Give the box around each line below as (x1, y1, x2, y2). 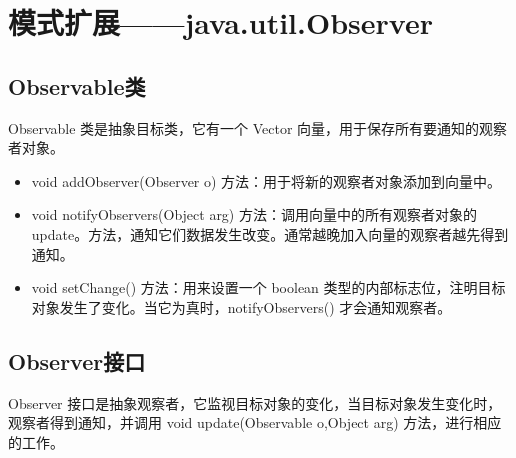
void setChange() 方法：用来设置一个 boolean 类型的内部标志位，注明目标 (31, 277, 506, 298)
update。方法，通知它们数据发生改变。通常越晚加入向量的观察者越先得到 (31, 223, 509, 244)
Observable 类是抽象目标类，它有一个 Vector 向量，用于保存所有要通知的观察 (8, 117, 508, 138)
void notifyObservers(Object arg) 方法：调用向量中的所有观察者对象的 (31, 204, 477, 225)
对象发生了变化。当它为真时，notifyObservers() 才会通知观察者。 (31, 296, 452, 317)
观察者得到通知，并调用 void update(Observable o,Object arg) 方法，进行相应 (8, 412, 502, 433)
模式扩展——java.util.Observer (8, 2, 433, 43)
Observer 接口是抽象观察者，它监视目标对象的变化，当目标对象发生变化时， (8, 392, 502, 413)
